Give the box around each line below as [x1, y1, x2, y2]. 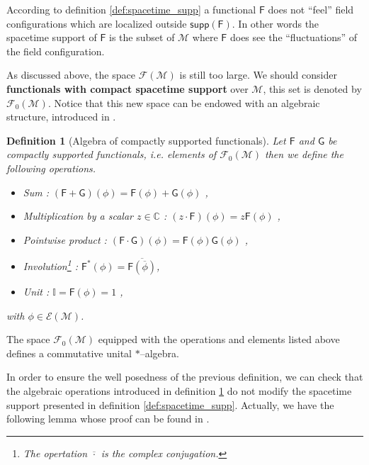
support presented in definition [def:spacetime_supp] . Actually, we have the [6, 397, 334, 412]
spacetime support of [6, 30, 97, 45]
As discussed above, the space [6, 67, 135, 82]
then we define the [265, 147, 344, 162]
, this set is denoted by [263, 81, 362, 96]
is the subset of [109, 30, 175, 45]
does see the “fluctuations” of [229, 30, 358, 45]
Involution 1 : [23, 257, 79, 273]
